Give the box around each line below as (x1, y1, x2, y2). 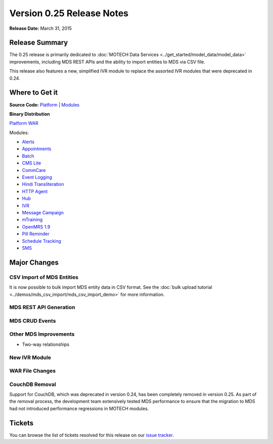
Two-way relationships (22, 341, 70, 347)
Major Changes (9, 258, 59, 267)
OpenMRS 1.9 (22, 224, 51, 230)
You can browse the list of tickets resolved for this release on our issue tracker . (9, 432, 174, 438)
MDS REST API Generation (9, 304, 75, 311)
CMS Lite (22, 160, 41, 166)
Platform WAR (9, 120, 38, 126)
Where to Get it (9, 88, 58, 97)
